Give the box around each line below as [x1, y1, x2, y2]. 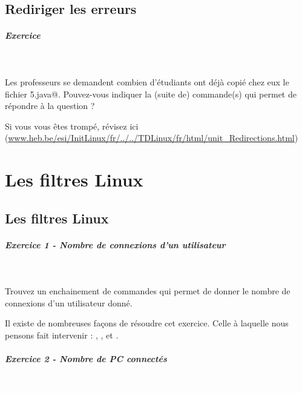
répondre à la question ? [5, 99, 95, 112]
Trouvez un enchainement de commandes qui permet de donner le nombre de [5, 285, 291, 297]
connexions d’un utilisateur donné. [5, 296, 133, 309]
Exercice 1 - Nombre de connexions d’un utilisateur [5, 238, 226, 251]
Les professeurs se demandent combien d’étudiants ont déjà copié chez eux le [5, 75, 289, 88]
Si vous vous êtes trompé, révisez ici [5, 119, 139, 132]
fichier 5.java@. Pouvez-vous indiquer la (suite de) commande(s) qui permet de [5, 87, 297, 100]
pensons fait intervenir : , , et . [5, 329, 119, 341]
